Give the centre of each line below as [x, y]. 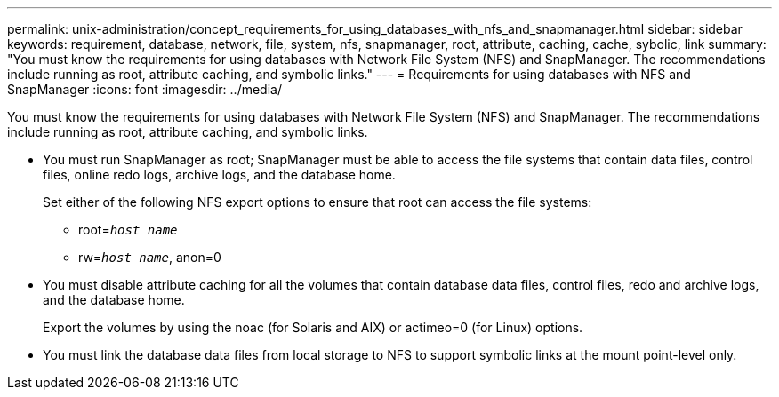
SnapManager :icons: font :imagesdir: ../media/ [145, 89]
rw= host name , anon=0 [150, 257]
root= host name [128, 230]
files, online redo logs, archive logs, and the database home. [219, 175]
